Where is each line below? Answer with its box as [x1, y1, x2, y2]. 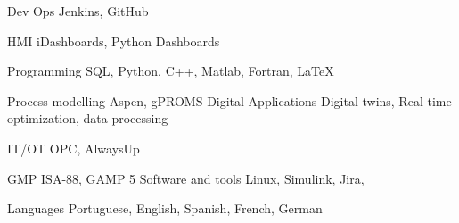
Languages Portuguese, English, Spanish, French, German [7, 199, 323, 218]
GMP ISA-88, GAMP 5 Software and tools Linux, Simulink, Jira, [7, 169, 365, 187]
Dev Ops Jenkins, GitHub [7, 2, 149, 20]
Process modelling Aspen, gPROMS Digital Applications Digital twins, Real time [7, 91, 452, 110]
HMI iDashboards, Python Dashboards [7, 31, 220, 50]
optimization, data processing [7, 109, 168, 128]
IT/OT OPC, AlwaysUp [7, 138, 140, 157]
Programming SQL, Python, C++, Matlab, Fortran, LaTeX [7, 62, 334, 80]
